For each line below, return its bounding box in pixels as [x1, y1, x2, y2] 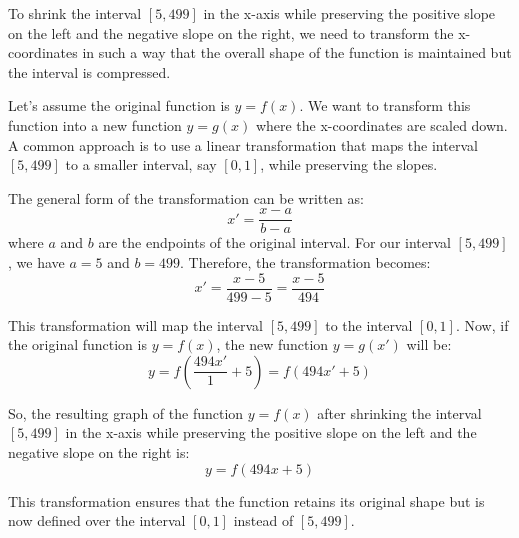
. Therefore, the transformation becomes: [180, 252, 431, 272]
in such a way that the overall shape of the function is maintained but [82, 42, 512, 63]
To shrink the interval [8, 3, 142, 23]
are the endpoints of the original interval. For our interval [98, 232, 451, 253]
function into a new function [8, 114, 182, 135]
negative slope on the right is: [8, 442, 190, 463]
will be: [406, 334, 452, 355]
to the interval [325, 314, 413, 335]
